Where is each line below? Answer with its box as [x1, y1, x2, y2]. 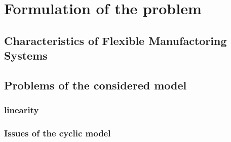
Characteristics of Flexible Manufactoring [4, 32, 227, 48]
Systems [4, 48, 48, 63]
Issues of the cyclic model [4, 127, 111, 139]
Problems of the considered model [4, 77, 187, 92]
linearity [4, 104, 39, 116]
